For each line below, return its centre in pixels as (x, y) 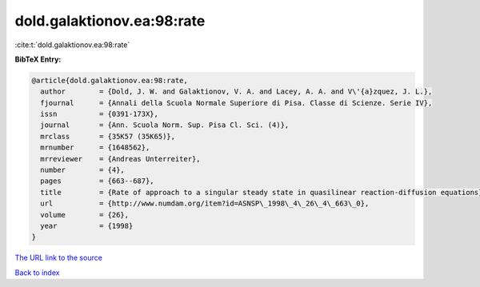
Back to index (37, 273)
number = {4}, (83, 170)
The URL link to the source (59, 258)
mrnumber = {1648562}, (95, 147)
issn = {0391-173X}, (100, 114)
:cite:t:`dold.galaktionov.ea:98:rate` (72, 45)
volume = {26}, (85, 215)
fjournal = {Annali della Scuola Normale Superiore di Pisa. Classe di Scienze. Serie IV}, (236, 103)
